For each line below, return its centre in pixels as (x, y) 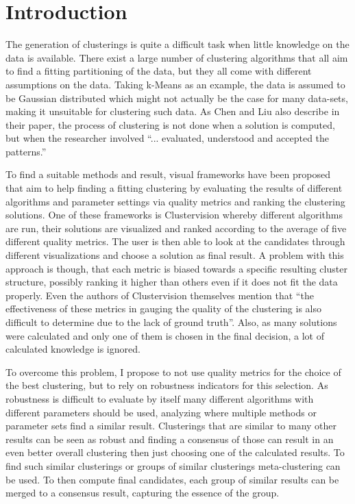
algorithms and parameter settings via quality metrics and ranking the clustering (175, 201)
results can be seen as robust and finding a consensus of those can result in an (170, 439)
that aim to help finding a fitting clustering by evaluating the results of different (174, 188)
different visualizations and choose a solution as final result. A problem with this (175, 255)
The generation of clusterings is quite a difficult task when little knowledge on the (177, 44)
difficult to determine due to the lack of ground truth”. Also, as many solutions (171, 322)
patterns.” (26, 151)
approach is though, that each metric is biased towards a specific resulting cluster (176, 268)
